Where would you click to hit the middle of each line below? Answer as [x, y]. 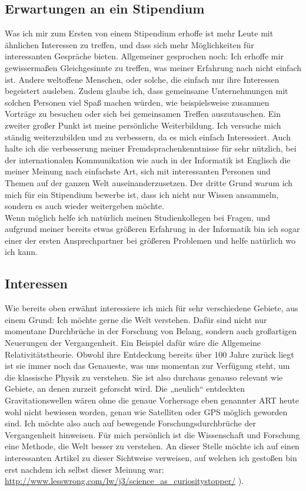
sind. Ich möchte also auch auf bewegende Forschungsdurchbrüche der [130, 423]
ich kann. [21, 252]
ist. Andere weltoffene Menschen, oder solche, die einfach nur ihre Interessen [142, 79]
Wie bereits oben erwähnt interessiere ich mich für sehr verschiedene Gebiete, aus [152, 308]
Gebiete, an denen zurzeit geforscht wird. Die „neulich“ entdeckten [125, 389]
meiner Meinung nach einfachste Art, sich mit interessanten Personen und [138, 171]
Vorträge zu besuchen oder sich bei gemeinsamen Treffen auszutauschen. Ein [143, 114]
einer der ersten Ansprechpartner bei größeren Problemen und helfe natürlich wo [150, 240]
